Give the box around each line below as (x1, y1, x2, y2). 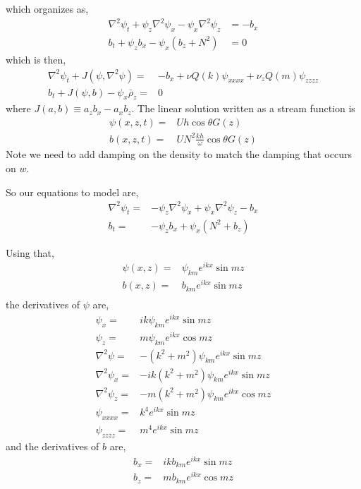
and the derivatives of (6, 438, 99, 453)
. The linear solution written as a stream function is (131, 101, 355, 116)
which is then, (6, 52, 66, 66)
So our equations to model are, (6, 184, 139, 199)
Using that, (6, 245, 54, 260)
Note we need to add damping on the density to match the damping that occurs (6, 147, 352, 162)
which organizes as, (6, 1, 89, 16)
